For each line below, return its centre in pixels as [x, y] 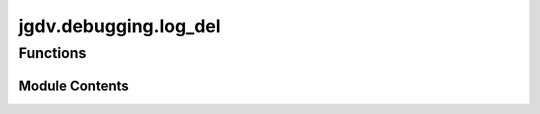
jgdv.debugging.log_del [119, 26]
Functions [52, 53]
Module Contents [73, 85]
